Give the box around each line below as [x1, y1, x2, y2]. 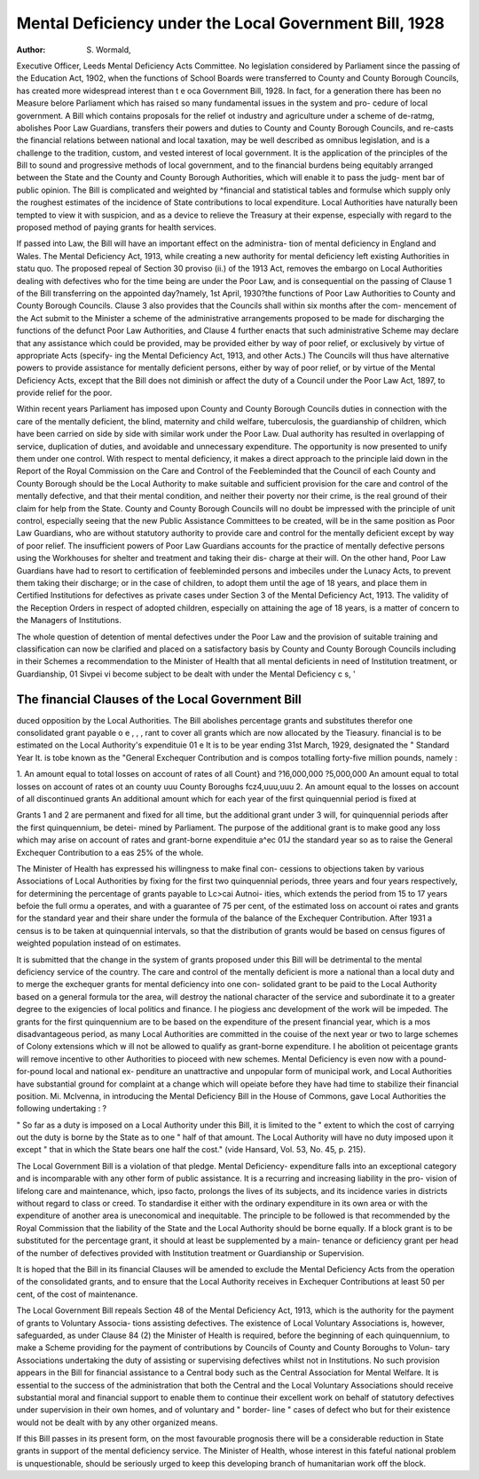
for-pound [16, 1066, 54, 1077]
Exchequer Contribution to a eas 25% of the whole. [16, 847, 204, 858]
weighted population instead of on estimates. [16, 937, 182, 949]
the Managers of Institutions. [16, 615, 122, 626]
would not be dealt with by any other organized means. [16, 1417, 218, 1428]
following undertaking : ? [16, 1103, 107, 1114]
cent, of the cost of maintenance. [16, 1288, 138, 1300]
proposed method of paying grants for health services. [16, 222, 217, 233]
